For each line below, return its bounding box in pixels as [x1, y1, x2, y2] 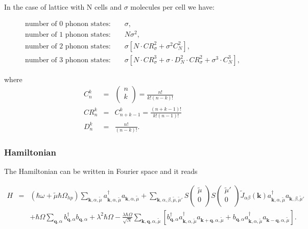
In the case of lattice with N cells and [4, 2, 122, 12]
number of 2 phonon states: [25, 42, 111, 50]
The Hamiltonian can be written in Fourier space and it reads [4, 166, 198, 176]
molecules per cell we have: [130, 2, 215, 12]
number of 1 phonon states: [25, 31, 111, 38]
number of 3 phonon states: [25, 56, 111, 64]
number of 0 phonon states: [25, 20, 111, 28]
